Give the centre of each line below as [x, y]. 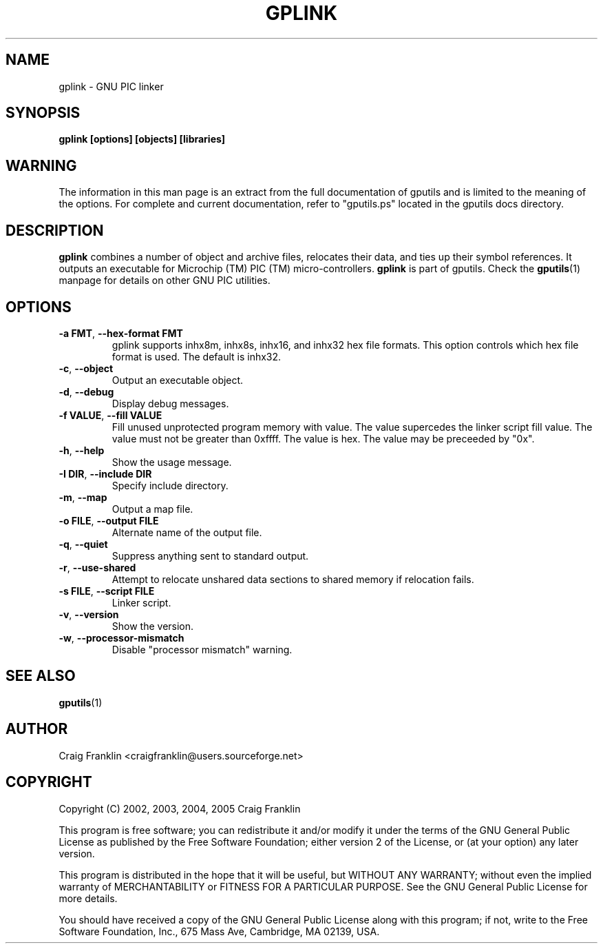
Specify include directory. [170, 485]
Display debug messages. [170, 403]
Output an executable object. [178, 380]
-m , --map [83, 497]
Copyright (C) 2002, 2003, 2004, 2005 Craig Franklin [180, 808]
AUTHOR [37, 729]
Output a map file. [152, 509]
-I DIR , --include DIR [105, 473]
